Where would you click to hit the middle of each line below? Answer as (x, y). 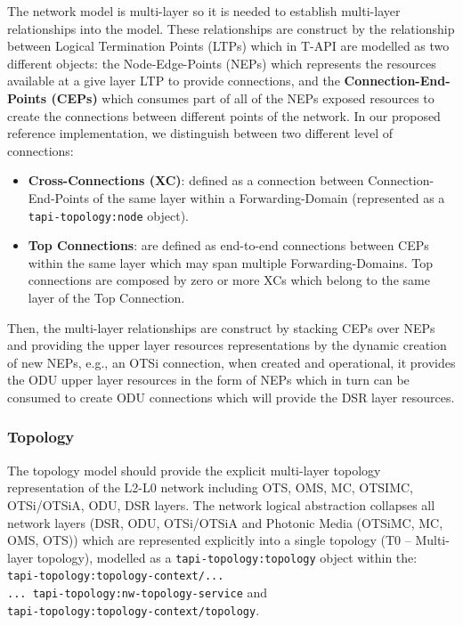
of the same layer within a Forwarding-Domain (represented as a (269, 197)
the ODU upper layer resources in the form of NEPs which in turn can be (208, 380)
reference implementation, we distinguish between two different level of (200, 133)
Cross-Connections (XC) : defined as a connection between (196, 180)
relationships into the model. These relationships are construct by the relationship (231, 28)
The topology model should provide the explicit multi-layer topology (194, 470)
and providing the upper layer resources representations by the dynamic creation (227, 345)
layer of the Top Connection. (106, 297)
